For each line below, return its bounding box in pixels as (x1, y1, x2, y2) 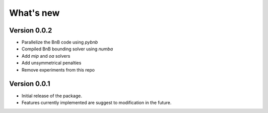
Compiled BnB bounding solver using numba (21, 46, 113, 52)
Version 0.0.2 (9, 26, 52, 35)
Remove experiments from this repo (21, 67, 95, 73)
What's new (9, 7, 60, 18)
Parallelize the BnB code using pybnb (21, 39, 98, 45)
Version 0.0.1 (9, 79, 51, 88)
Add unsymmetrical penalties (21, 60, 81, 66)
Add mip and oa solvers (21, 53, 70, 59)
